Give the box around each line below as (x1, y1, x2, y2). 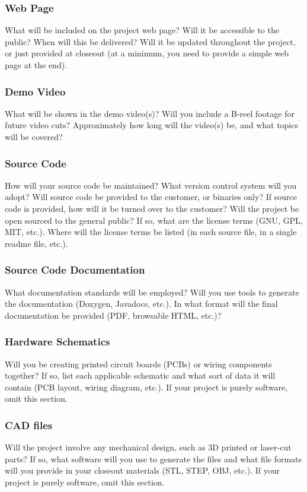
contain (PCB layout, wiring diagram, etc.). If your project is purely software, (5, 380, 288, 393)
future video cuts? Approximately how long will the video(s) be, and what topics (5, 119, 298, 131)
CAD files (5, 417, 53, 432)
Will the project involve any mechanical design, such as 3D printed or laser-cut (5, 441, 292, 453)
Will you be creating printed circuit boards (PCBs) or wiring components (5, 357, 272, 370)
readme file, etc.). (5, 237, 68, 249)
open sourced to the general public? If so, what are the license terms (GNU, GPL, (5, 214, 303, 226)
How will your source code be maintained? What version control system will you (5, 179, 297, 191)
